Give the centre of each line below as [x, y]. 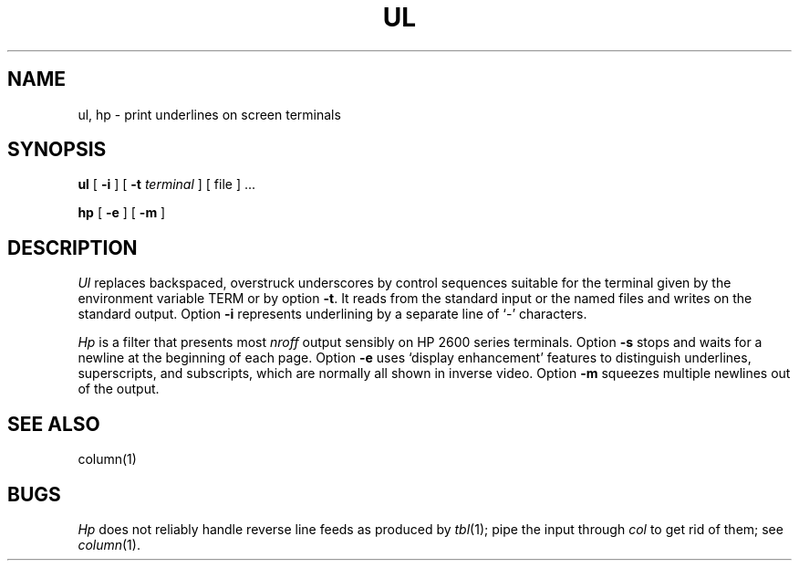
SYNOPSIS [57, 150]
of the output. [119, 389]
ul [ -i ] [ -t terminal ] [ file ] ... [167, 184]
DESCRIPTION [73, 247]
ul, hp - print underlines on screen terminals [209, 114]
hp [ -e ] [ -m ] [122, 213]
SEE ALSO [54, 424]
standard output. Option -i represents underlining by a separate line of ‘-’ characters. [332, 314]
